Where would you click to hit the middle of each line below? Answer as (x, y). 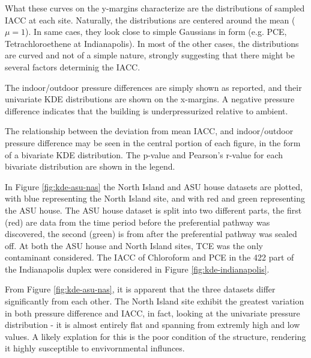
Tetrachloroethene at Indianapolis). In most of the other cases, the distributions (152, 43)
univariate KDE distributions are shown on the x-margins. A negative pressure (150, 99)
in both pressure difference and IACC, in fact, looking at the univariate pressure (152, 313)
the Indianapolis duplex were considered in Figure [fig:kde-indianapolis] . (137, 269)
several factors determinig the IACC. (73, 66)
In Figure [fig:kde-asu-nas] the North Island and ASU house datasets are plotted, (154, 186)
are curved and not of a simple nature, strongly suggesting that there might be (150, 55)
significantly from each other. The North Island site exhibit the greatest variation (155, 301)
